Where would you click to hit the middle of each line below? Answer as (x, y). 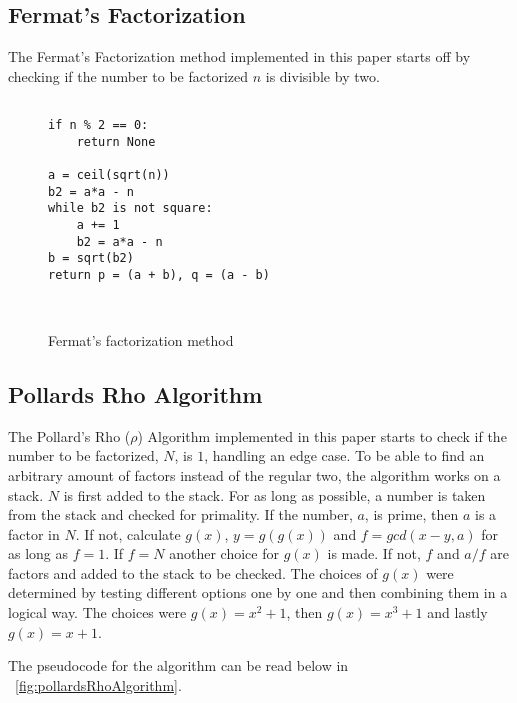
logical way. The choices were (97, 612)
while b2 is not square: (130, 208)
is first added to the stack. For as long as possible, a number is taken (274, 494)
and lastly (457, 612)
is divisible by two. (322, 75)
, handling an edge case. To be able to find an (344, 455)
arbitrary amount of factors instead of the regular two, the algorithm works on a (254, 474)
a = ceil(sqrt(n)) (109, 175)
